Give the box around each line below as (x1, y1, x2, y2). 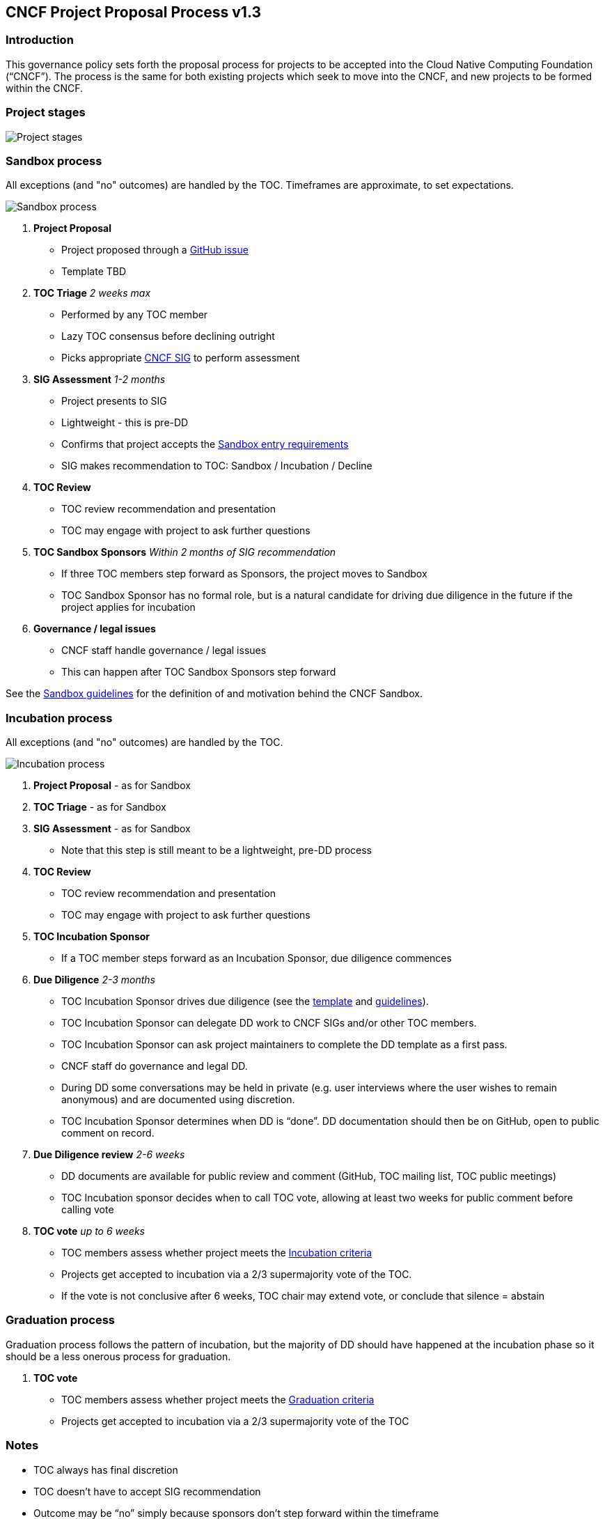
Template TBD (61, 265, 127, 278)
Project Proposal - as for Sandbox (33, 779, 191, 792)
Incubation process (6, 710, 113, 725)
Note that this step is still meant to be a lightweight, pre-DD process (61, 844, 372, 857)
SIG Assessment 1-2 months (33, 373, 166, 386)
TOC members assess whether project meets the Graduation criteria (61, 1393, 375, 1405)
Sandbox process (6, 153, 102, 168)
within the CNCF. (6, 81, 84, 94)
